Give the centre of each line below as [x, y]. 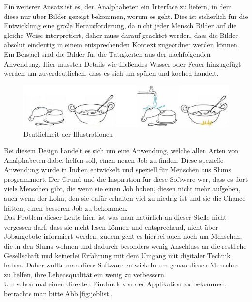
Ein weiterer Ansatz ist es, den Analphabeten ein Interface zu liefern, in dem [118, 6]
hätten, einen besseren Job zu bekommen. [66, 207]
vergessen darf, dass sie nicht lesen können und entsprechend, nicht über [111, 226]
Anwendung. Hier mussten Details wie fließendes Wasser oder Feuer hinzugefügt [123, 63]
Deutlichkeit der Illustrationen [68, 134]
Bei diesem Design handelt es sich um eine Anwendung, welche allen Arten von [121, 151]
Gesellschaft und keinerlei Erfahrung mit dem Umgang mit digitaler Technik [117, 255]
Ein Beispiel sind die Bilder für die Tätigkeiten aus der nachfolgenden [107, 54]
